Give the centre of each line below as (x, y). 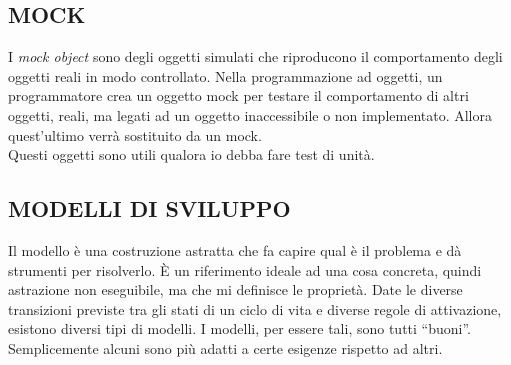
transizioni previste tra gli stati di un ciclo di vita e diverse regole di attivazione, (255, 308)
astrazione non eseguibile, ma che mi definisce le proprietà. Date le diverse (235, 289)
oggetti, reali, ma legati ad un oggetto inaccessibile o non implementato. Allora (250, 114)
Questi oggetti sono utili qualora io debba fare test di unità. (191, 154)
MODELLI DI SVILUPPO (149, 208)
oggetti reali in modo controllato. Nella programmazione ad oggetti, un (225, 75)
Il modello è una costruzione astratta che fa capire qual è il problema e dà (235, 249)
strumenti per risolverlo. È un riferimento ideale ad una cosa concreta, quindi (245, 269)
